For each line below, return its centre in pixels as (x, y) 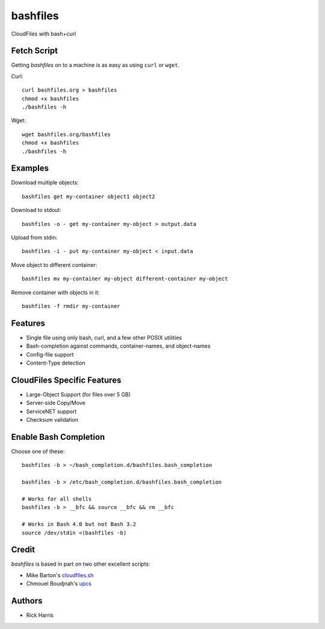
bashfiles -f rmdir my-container (71, 306)
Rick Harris (40, 615)
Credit (23, 550)
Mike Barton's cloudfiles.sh (60, 575)
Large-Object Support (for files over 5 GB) (79, 394)
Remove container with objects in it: (55, 292)
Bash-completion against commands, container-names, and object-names (118, 346)
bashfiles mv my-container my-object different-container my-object (125, 279)
